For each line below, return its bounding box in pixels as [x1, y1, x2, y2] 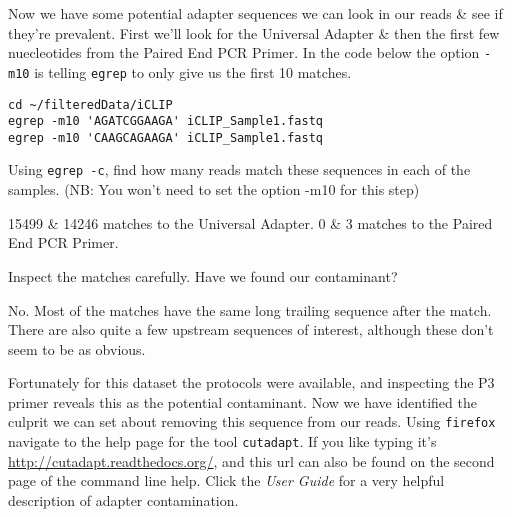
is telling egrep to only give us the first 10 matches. [34, 61, 352, 82]
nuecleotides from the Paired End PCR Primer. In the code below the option [8, 42, 480, 63]
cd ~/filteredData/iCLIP [8, 97, 173, 112]
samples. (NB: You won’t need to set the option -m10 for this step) [8, 179, 420, 200]
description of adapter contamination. [8, 489, 239, 510]
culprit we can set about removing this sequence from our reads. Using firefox [8, 411, 496, 432]
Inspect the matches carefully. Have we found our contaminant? [8, 265, 398, 286]
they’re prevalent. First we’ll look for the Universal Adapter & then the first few [8, 22, 500, 43]
